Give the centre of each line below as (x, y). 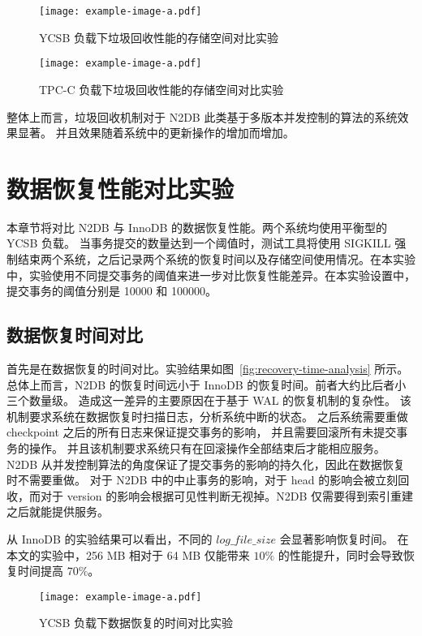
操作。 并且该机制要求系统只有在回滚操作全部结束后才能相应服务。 (207, 447)
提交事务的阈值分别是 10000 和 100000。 (112, 291)
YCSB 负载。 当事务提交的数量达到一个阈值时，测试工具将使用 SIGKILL (199, 243)
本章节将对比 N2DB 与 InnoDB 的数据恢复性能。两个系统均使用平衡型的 (197, 227)
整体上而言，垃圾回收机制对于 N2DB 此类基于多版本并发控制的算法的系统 (202, 116)
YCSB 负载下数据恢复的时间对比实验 (136, 623)
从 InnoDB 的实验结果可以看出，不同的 (110, 538)
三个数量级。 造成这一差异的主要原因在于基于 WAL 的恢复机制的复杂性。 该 (209, 400)
